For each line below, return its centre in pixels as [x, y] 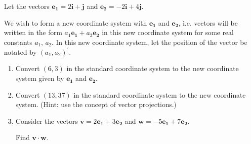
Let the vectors [27, 6]
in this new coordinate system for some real [168, 32]
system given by [40, 78]
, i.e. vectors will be [208, 22]
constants [18, 42]
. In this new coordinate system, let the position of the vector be [149, 42]
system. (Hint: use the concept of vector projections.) [96, 104]
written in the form [33, 32]
